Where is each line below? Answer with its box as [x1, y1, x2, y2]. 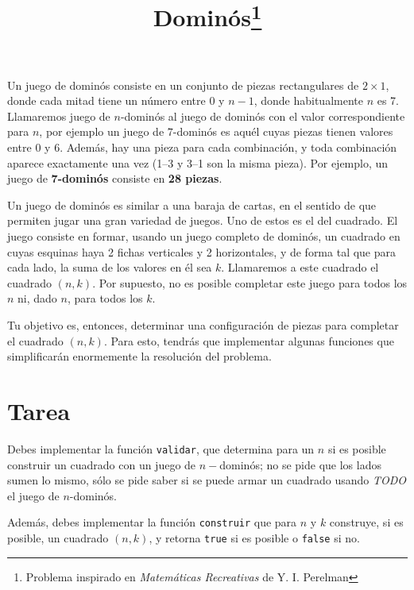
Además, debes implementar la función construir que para [7, 514, 297, 530]
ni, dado [17, 290, 57, 307]
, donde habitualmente [253, 92, 363, 109]
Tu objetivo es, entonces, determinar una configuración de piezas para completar [7, 317, 399, 334]
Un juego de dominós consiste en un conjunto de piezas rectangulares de [7, 76, 359, 93]
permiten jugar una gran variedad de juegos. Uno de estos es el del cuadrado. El [7, 212, 398, 229]
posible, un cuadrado [7, 530, 109, 546]
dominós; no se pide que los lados [219, 456, 381, 472]
